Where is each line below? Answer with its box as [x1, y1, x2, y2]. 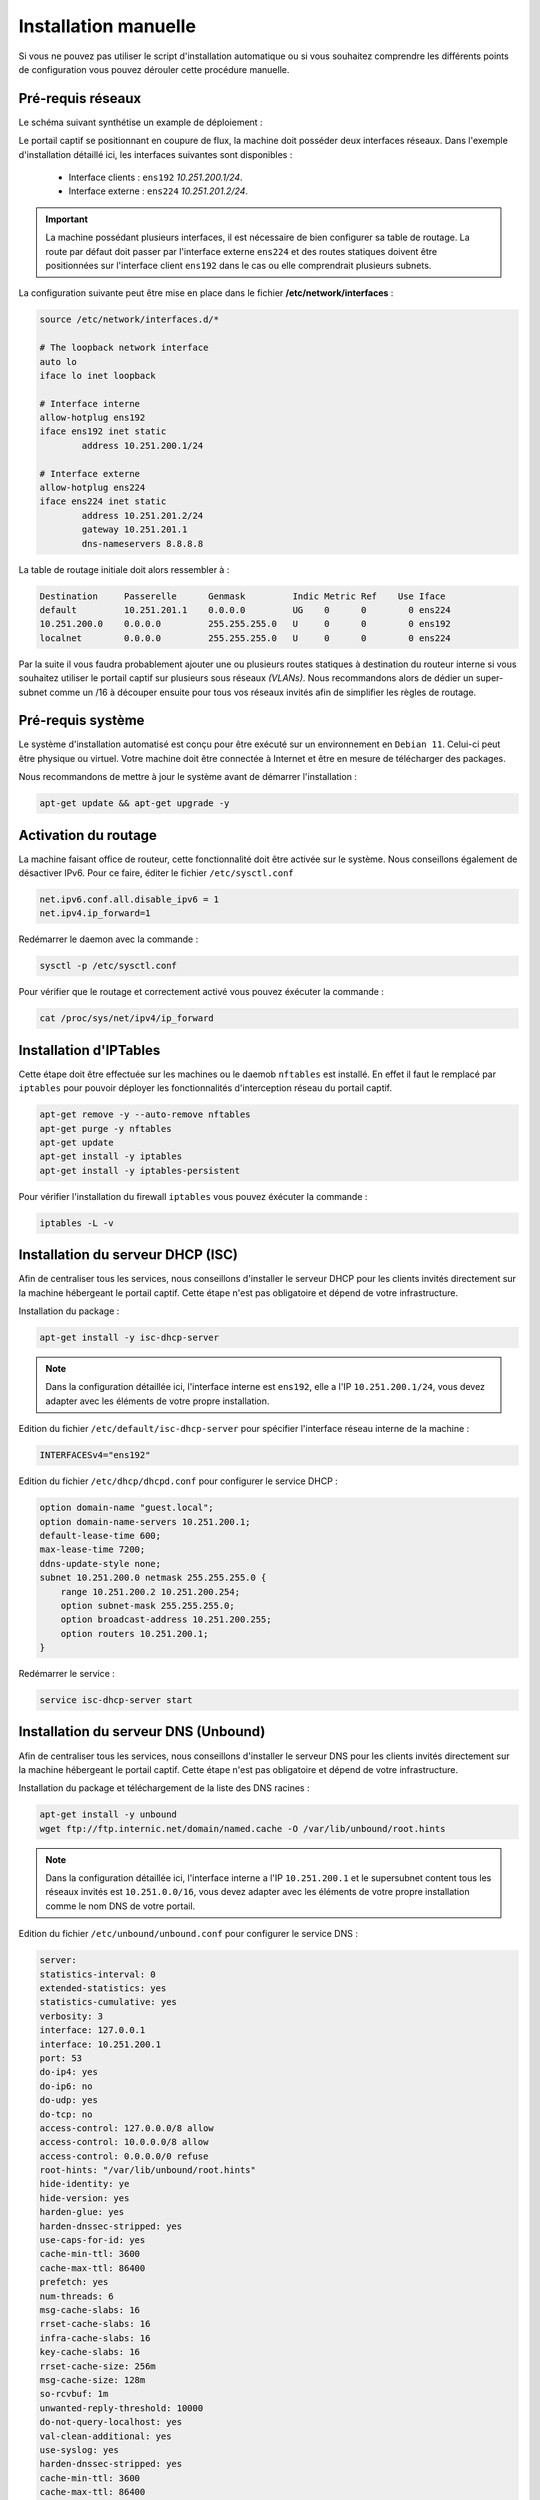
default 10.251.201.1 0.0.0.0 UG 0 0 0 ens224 [39, 604, 452, 615]
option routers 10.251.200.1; [60, 1628, 209, 1639]
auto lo [39, 356, 77, 367]
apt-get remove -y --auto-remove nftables [39, 1109, 251, 1120]
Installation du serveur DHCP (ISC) [18, 1246, 239, 1264]
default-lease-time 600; [39, 1530, 162, 1541]
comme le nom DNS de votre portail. [45, 1900, 196, 1912]
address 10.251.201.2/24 [81, 510, 204, 521]
